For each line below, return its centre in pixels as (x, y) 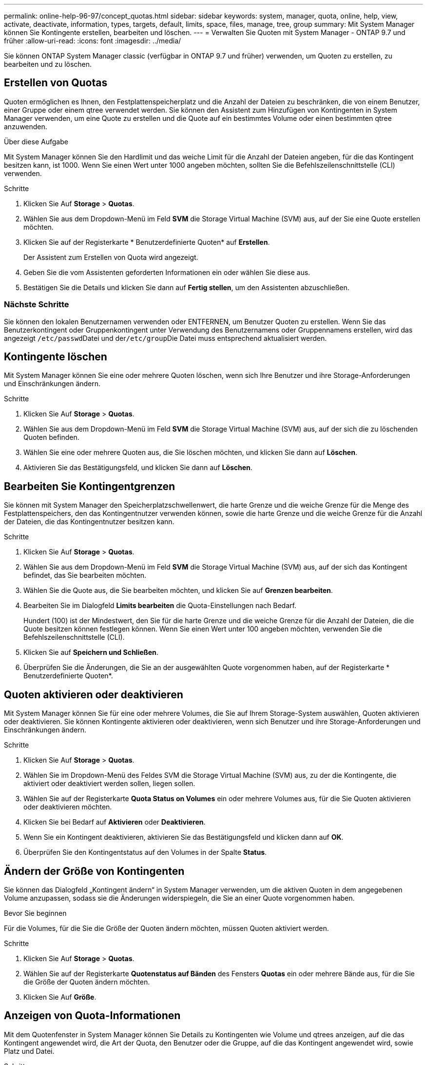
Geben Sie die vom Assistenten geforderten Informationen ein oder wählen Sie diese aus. (167, 272)
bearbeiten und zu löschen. (48, 64)
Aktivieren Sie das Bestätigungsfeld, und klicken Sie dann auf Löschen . (138, 468)
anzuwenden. (26, 126)
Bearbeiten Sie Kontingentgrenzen (90, 486)
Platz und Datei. (29, 1051)
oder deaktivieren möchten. (68, 807)
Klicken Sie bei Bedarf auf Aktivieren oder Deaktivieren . (115, 822)
